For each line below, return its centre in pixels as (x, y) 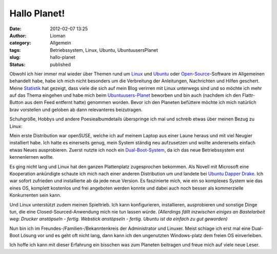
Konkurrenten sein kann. (35, 195)
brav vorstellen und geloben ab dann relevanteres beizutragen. (76, 110)
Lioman (58, 35)
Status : (17, 65)
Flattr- (249, 95)
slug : (15, 57)
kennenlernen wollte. (32, 157)
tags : (15, 50)
